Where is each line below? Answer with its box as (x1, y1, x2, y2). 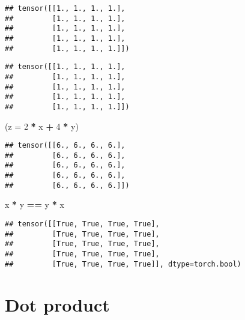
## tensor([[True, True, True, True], (5, 220, 160, 229)
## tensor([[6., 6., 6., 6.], (5, 141, 126, 150)
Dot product (5, 292, 110, 316)
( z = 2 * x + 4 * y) (5, 119, 79, 132)
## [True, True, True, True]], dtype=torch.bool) (5, 259, 241, 268)
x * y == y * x (5, 198, 64, 211)
